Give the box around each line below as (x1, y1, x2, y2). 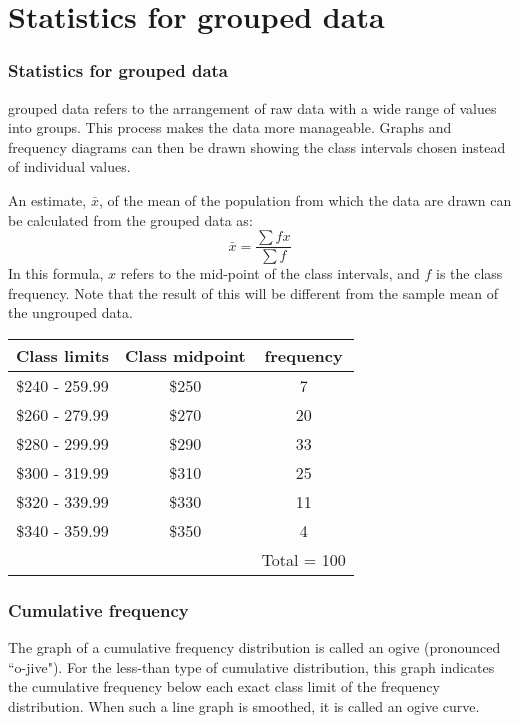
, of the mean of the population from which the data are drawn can (98, 189, 512, 210)
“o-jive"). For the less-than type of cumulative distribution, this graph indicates (8, 656, 495, 677)
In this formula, (8, 263, 104, 284)
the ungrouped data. (8, 302, 133, 323)
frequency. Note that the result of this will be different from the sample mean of (8, 282, 498, 303)
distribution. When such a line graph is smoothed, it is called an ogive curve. (8, 696, 480, 716)
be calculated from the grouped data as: (8, 209, 253, 230)
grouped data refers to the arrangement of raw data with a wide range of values (8, 97, 497, 118)
